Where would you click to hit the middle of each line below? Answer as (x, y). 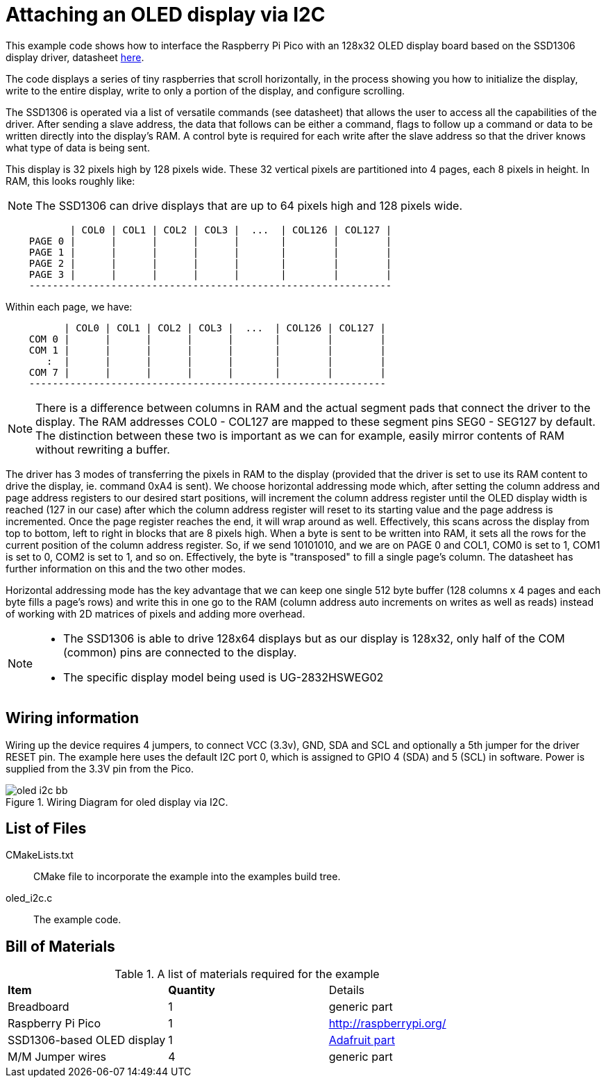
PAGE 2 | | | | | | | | (210, 263)
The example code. (77, 920)
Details (346, 990)
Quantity (192, 990)
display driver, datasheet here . (75, 57)
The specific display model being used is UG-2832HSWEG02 (224, 677)
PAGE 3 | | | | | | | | (210, 274)
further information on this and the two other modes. (126, 568)
